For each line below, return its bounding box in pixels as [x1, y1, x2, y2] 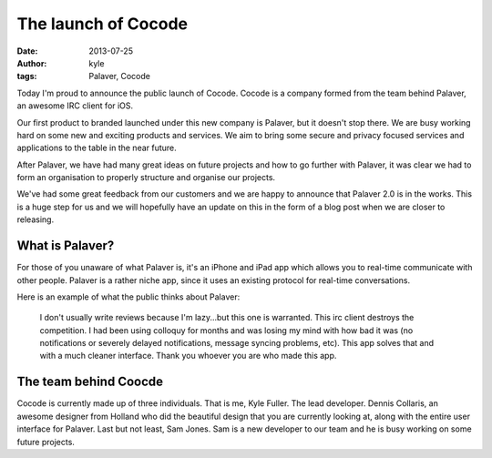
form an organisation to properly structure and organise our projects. [16, 172, 276, 183]
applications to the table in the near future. [16, 142, 177, 154]
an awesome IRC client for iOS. [16, 100, 134, 111]
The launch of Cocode [16, 14, 189, 34]
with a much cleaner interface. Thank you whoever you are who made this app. [39, 351, 337, 361]
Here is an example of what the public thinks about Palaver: [16, 291, 241, 302]
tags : [16, 71, 37, 82]
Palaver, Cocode [88, 71, 150, 82]
